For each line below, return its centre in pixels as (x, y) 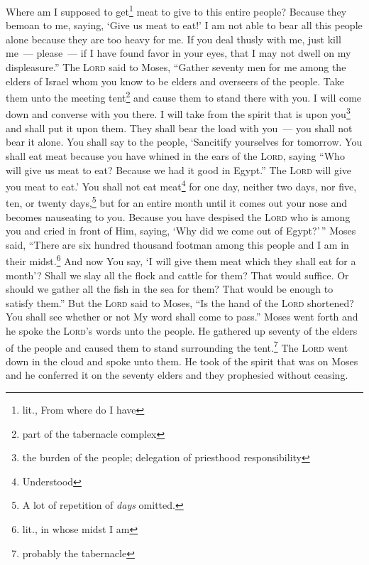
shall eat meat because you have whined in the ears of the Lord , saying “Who (175, 155)
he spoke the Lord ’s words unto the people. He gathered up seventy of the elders (182, 330)
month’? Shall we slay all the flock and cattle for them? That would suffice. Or (177, 275)
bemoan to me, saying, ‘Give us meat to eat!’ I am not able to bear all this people (184, 25)
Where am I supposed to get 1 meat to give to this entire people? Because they (176, 10)
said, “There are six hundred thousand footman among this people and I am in (177, 244)
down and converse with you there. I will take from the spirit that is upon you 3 (178, 113)
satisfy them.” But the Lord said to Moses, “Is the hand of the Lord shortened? (180, 302)
